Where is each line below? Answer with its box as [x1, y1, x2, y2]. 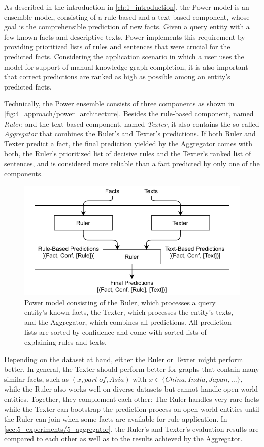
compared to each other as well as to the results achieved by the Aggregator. [4, 433, 243, 444]
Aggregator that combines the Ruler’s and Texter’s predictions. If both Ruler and [4, 128, 256, 139]
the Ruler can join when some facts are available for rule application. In [4, 413, 227, 424]
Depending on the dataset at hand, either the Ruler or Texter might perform [4, 353, 243, 364]
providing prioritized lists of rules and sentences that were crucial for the [4, 41, 230, 52]
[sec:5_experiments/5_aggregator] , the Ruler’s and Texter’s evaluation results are [4, 423, 259, 434]
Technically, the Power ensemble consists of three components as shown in [4, 98, 235, 109]
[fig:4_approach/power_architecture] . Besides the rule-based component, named [4, 108, 254, 118]
